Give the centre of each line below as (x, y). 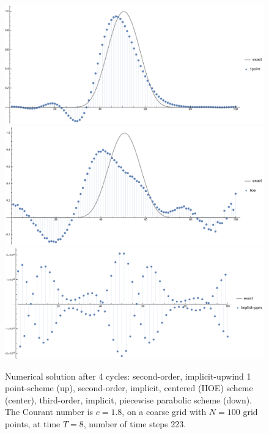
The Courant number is (49, 412)
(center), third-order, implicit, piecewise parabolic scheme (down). (129, 399)
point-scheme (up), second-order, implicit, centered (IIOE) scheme (129, 388)
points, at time (33, 423)
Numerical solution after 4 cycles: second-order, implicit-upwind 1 (128, 376)
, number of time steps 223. (135, 423)
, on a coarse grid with (164, 412)
